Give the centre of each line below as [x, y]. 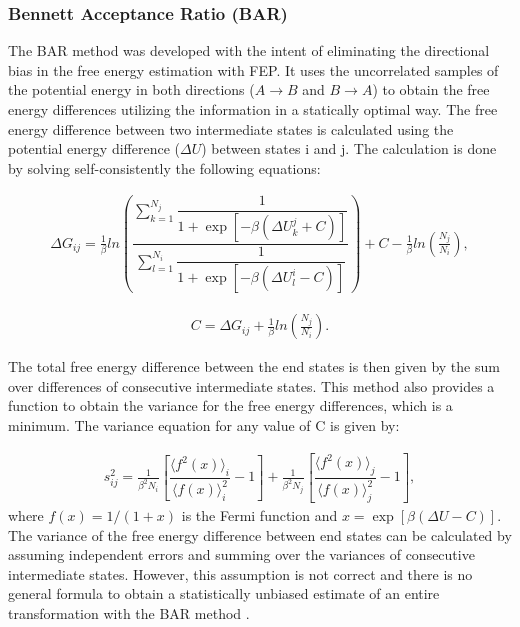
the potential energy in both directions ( [131, 89]
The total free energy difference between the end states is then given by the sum [254, 366]
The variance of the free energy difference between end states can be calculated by [260, 534]
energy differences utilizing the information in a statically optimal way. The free [253, 109]
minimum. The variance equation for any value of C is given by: [204, 424]
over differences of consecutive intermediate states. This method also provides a [251, 385]
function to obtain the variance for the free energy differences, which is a [230, 405]
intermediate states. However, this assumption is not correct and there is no [240, 573]
